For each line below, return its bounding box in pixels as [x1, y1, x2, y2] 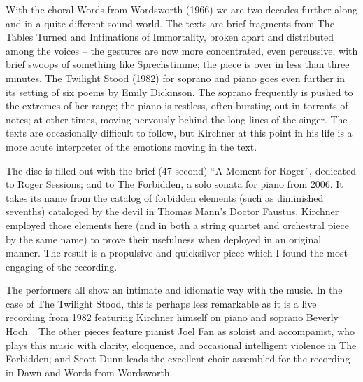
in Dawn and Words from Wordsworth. [6, 364, 173, 379]
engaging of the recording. [6, 259, 118, 273]
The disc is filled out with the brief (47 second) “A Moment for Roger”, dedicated [6, 163, 357, 177]
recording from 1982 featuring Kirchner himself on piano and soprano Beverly [6, 310, 339, 325]
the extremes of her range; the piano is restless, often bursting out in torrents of [6, 98, 348, 113]
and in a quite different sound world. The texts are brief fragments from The [6, 15, 334, 30]
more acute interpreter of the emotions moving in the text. [6, 139, 257, 154]
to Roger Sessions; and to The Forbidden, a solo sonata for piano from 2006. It [6, 177, 343, 191]
